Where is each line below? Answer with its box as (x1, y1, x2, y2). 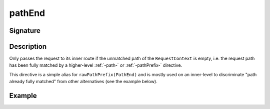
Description (9, 42, 47, 51)
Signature (9, 26, 41, 35)
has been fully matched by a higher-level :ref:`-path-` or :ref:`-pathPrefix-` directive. (9, 62, 182, 68)
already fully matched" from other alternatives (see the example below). (9, 79, 157, 85)
